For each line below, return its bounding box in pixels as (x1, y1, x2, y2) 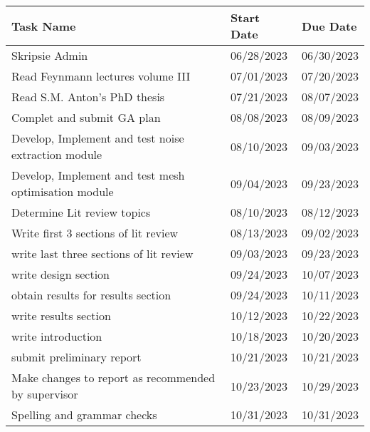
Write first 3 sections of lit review (11, 225, 179, 241)
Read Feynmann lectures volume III (11, 68, 191, 84)
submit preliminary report (11, 349, 142, 365)
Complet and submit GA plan (11, 109, 161, 125)
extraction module (11, 146, 102, 163)
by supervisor (11, 386, 78, 402)
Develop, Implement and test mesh (11, 167, 185, 183)
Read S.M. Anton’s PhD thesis (11, 88, 165, 105)
